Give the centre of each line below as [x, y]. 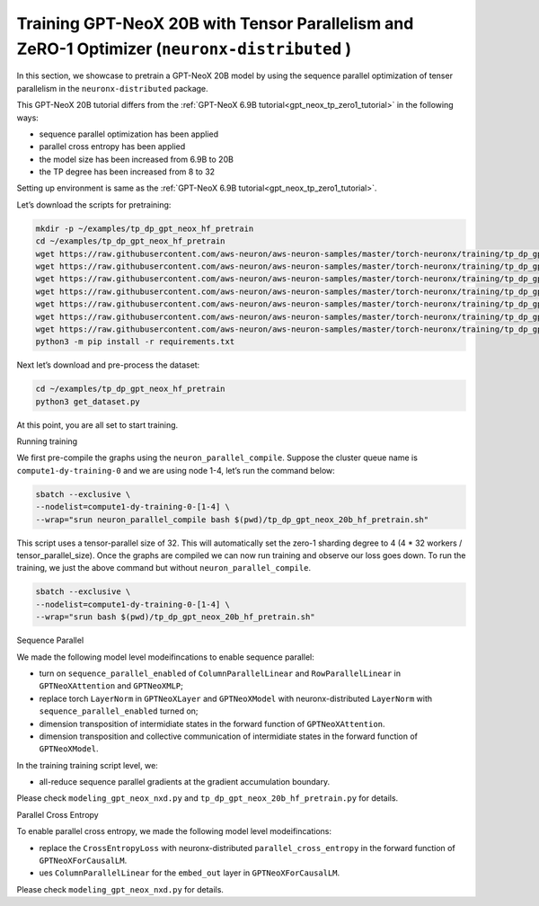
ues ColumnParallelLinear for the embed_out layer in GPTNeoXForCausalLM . [190, 873]
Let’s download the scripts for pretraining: [94, 204]
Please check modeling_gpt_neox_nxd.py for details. [120, 889]
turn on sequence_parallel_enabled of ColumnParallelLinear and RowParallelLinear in [220, 673]
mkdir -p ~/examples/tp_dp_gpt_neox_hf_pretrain [145, 228]
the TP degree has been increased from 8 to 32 [127, 172]
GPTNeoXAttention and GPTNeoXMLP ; [111, 686]
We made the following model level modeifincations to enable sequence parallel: [165, 657]
